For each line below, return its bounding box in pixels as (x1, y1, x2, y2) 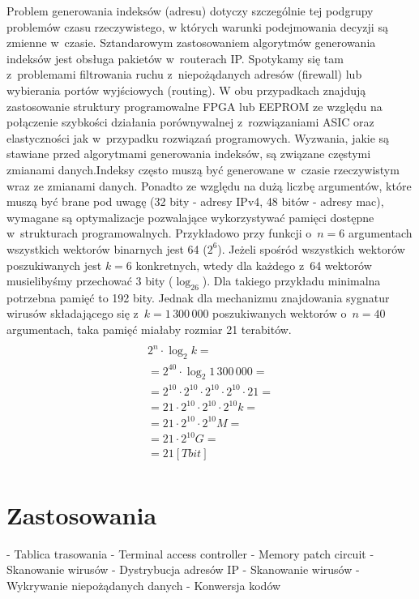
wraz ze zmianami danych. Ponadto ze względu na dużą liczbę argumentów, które (6, 177, 412, 194)
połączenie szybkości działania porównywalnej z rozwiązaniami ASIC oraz (6, 113, 374, 130)
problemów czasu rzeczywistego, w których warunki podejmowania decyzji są (6, 18, 388, 35)
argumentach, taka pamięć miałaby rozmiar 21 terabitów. (6, 321, 292, 338)
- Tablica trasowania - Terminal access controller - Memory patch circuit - (6, 545, 374, 562)
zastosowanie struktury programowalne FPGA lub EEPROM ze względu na (6, 97, 383, 114)
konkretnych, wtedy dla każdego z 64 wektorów (135, 256, 372, 273)
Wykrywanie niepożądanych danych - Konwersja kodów (6, 576, 281, 593)
